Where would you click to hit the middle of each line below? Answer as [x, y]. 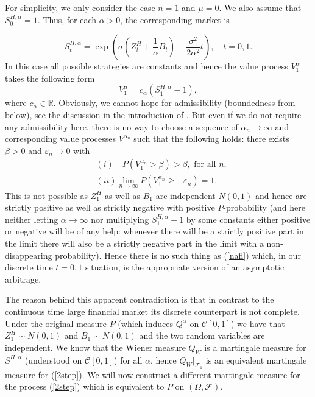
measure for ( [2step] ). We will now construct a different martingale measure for [153, 374]
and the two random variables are [202, 335]
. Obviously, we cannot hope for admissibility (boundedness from [174, 103]
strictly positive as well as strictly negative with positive [110, 207]
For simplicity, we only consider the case [80, 7]
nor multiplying [120, 219]
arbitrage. [23, 279]
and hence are [281, 195]
